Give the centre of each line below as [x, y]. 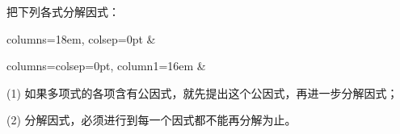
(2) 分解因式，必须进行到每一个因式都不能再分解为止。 [152, 120]
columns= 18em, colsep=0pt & [81, 38]
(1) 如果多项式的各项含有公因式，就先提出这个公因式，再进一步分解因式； [202, 92]
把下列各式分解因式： [63, 11]
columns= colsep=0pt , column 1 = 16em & [106, 66]
